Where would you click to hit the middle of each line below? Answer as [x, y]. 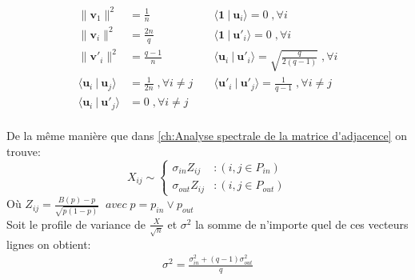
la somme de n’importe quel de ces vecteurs [302, 224]
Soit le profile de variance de [76, 224]
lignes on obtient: [49, 244]
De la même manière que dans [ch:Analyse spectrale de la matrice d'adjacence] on [207, 136]
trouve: [24, 151]
